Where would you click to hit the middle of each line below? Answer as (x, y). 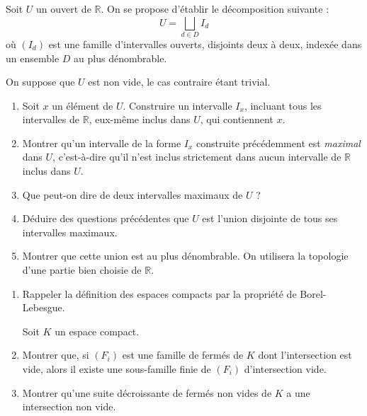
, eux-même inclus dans (140, 119)
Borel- (313, 293)
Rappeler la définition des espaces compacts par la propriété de (159, 293)
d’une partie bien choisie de (82, 270)
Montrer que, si (56, 355)
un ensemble (33, 58)
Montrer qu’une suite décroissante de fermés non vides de (147, 392)
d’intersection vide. (285, 369)
